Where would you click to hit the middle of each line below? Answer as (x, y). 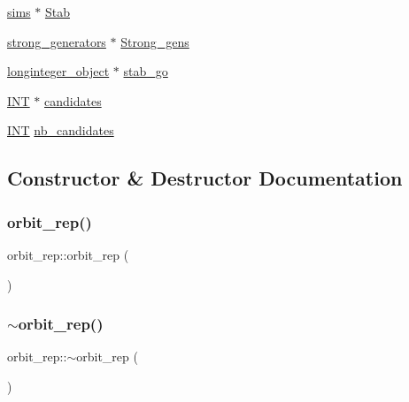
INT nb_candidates (61, 130)
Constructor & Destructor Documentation (205, 178)
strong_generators (57, 41)
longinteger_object (58, 71)
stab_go (146, 71)
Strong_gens (155, 41)
